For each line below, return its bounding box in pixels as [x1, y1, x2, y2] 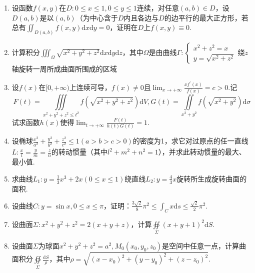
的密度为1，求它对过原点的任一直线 [132, 135, 248, 146]
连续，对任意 [136, 2, 179, 12]
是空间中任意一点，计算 [162, 240, 239, 250]
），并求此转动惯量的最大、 [158, 146, 246, 157]
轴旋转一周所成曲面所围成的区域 [11, 63, 117, 74]
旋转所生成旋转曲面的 [176, 173, 247, 183]
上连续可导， [69, 81, 111, 92]
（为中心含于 [75, 12, 118, 22]
